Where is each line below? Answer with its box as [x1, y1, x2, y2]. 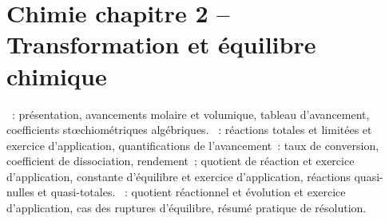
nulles [6, 184, 34, 200]
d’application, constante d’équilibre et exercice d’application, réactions [6, 168, 351, 184]
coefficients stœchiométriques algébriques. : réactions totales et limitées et [6, 121, 372, 138]
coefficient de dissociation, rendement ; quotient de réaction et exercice [6, 152, 355, 169]
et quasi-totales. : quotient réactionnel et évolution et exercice [38, 184, 346, 200]
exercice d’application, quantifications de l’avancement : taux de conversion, [6, 136, 379, 153]
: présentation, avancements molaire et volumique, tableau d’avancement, [11, 105, 370, 122]
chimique [6, 59, 107, 92]
